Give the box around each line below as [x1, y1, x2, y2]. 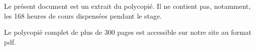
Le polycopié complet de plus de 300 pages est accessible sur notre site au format [4, 27, 252, 37]
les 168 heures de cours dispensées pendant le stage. [4, 10, 162, 21]
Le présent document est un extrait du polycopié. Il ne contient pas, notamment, [4, 1, 251, 11]
